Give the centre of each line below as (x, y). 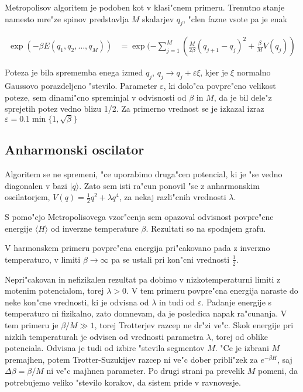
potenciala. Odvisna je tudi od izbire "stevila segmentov (105, 348)
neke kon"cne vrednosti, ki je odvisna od (77, 302)
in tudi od (177, 302)
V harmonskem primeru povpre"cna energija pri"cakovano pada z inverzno (137, 248)
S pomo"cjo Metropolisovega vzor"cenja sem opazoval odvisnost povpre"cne (139, 216)
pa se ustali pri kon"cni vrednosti (171, 259)
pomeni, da (278, 371)
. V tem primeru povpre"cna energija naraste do (212, 290)
